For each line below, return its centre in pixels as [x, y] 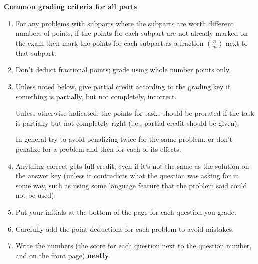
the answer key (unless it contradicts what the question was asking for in [127, 176]
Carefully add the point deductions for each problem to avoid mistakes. [125, 228]
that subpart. [36, 53]
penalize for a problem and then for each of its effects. [98, 149]
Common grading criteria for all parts [71, 6]
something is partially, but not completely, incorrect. [96, 96]
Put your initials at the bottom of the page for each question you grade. [126, 211]
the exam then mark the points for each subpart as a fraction [110, 43]
